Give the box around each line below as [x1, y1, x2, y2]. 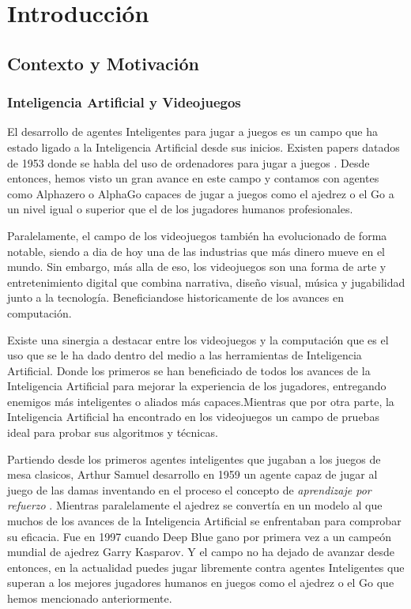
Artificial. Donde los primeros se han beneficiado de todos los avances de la [7, 362, 371, 378]
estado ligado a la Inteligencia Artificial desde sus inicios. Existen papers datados [7, 138, 400, 155]
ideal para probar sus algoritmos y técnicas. [7, 424, 218, 441]
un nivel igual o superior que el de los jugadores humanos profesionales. [7, 201, 353, 217]
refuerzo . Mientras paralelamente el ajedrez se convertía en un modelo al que [7, 497, 383, 513]
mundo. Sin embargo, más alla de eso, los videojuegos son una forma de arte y [7, 258, 386, 275]
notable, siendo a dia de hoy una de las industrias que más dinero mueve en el [7, 242, 386, 259]
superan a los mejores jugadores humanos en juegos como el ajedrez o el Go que [7, 574, 394, 591]
